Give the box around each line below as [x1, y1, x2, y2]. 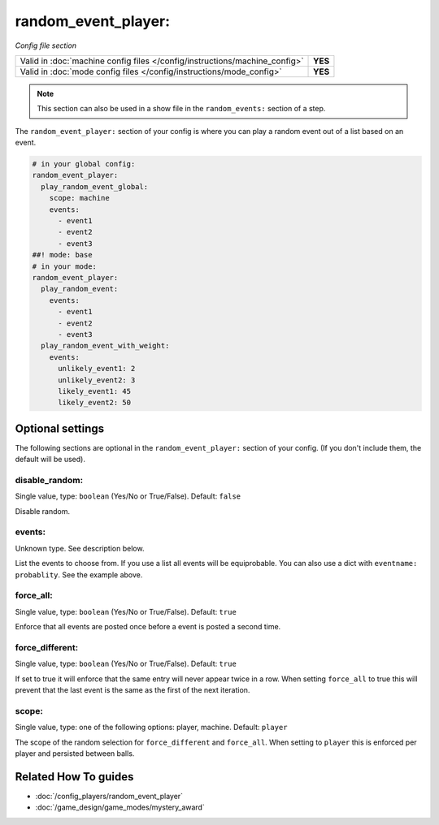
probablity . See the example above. [15, 569, 143, 580]
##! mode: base [32, 250, 93, 260]
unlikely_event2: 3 [58, 375, 136, 385]
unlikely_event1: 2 [58, 364, 136, 374]
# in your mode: [32, 261, 98, 271]
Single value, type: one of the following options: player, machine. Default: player [15, 723, 288, 732]
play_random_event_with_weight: [41, 341, 170, 351]
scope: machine [49, 193, 110, 203]
